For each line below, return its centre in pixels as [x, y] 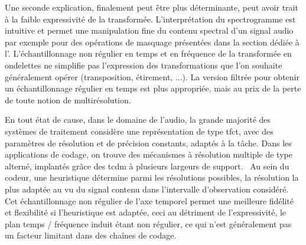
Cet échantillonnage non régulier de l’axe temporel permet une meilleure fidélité [149, 200]
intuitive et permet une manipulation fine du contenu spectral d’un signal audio [149, 30]
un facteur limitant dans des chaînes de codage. [91, 235]
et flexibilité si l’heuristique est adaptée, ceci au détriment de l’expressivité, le [146, 212]
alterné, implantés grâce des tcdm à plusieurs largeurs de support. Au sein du [147, 166]
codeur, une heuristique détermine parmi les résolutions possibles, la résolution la [152, 177]
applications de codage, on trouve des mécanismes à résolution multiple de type [149, 154]
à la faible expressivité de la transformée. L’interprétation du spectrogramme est [150, 19]
